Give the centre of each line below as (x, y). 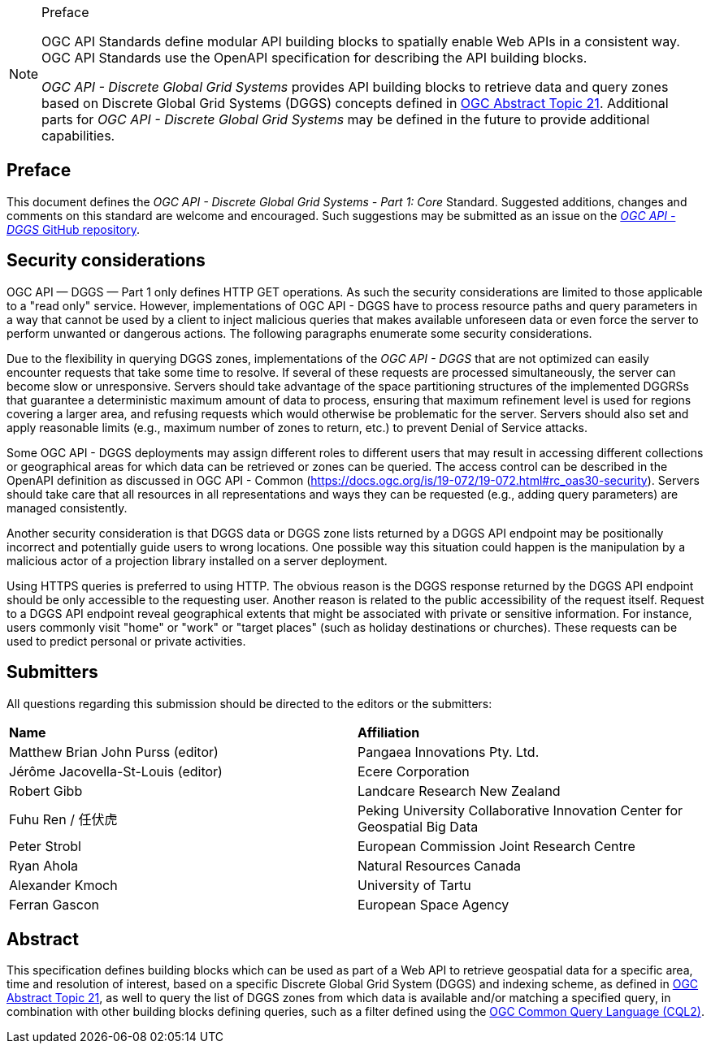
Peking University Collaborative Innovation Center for (520, 810)
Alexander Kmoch (63, 885)
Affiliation (389, 732)
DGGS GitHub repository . (74, 229)
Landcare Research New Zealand (459, 791)
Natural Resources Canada (440, 865)
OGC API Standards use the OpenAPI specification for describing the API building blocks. (314, 58)
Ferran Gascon (54, 904)
